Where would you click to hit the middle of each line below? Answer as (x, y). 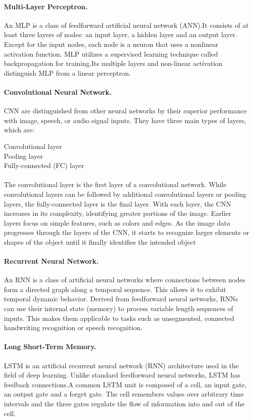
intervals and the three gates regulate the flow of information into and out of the (124, 403)
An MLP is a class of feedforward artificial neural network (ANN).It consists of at (126, 25)
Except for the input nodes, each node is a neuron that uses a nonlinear (111, 44)
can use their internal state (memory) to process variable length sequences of (119, 308)
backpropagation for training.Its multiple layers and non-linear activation (113, 63)
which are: (19, 130)
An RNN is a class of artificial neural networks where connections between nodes (125, 280)
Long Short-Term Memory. (50, 346)
